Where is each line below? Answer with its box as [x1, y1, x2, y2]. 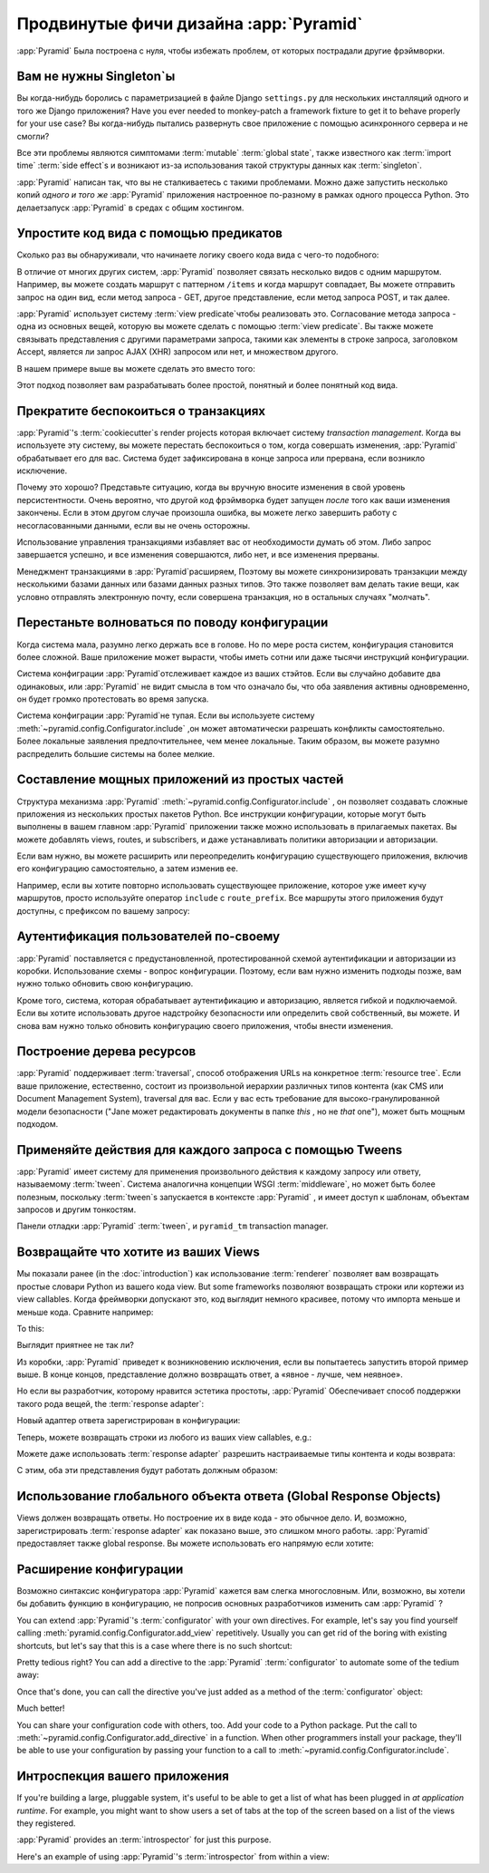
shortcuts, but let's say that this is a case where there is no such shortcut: [16, 1640, 293, 1651]
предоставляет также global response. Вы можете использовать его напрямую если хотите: [16, 1538, 375, 1549]
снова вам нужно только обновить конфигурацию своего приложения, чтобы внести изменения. [16, 1020, 394, 1031]
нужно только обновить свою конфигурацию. [16, 978, 194, 989]
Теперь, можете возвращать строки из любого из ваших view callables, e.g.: [16, 1431, 312, 1442]
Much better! [16, 1703, 65, 1713]
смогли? [16, 131, 50, 141]
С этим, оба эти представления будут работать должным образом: [16, 1465, 278, 1476]
